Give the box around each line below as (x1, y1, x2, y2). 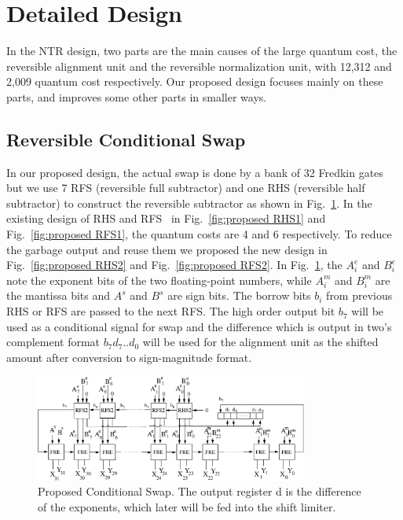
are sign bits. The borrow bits (167, 287, 311, 304)
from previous (326, 287, 393, 304)
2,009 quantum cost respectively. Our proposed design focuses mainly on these (6, 73, 383, 90)
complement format (6, 334, 101, 350)
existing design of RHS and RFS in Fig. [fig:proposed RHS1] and (6, 210, 326, 227)
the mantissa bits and (6, 287, 111, 304)
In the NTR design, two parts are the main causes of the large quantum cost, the (6, 42, 398, 59)
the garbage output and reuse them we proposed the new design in (6, 241, 328, 257)
